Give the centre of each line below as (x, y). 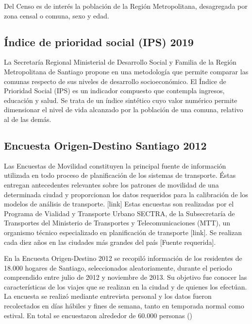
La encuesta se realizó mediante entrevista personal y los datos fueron (108, 296)
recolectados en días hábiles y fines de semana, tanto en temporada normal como (124, 306)
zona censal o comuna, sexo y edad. (57, 15)
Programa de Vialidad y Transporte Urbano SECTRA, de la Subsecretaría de (119, 213)
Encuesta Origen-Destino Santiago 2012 (105, 145)
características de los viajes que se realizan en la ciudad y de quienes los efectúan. (126, 286)
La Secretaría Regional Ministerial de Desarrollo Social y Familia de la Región (120, 62)
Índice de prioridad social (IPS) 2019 (99, 42)
